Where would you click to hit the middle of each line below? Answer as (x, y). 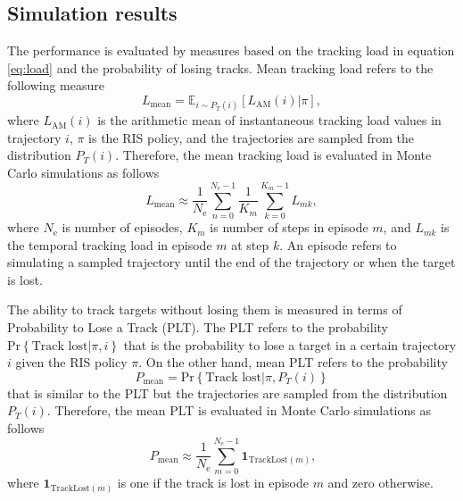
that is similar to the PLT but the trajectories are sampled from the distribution (227, 392)
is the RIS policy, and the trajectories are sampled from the (252, 137)
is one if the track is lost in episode (213, 483)
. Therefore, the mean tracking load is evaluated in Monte (273, 155)
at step (250, 244)
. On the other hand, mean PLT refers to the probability (293, 362)
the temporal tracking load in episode (110, 244)
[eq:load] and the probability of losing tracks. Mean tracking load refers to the (220, 67)
